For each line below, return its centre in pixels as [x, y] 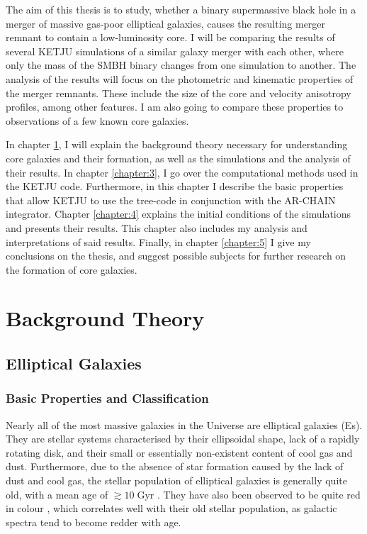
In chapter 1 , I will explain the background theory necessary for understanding [177, 144]
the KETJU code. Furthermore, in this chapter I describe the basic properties [175, 186]
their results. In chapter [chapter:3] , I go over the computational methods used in [182, 172]
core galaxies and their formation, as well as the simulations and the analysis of [178, 158]
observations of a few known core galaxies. [97, 120]
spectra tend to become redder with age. [94, 522]
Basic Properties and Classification [107, 398]
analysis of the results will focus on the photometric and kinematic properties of [180, 78]
